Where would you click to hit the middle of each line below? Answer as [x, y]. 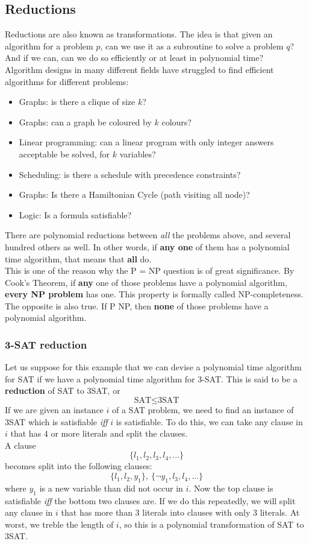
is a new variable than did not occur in [111, 488]
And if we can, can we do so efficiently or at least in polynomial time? [134, 58]
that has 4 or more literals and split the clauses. [99, 433]
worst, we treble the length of [59, 524]
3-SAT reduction [46, 344]
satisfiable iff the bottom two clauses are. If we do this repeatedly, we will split [150, 500]
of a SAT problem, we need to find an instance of [203, 410]
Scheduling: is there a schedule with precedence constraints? [130, 174]
